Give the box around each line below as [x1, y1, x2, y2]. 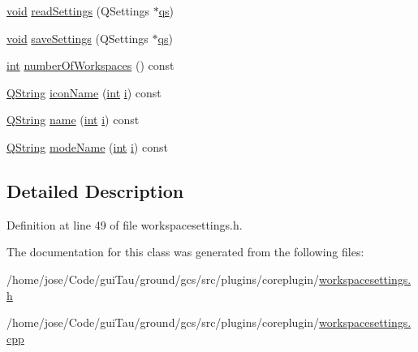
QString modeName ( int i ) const [6, 138, 168, 155]
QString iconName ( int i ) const [6, 84, 162, 101]
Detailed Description [6, 178, 184, 203]
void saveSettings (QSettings [6, 29, 149, 46]
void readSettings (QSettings [6, 2, 150, 19]
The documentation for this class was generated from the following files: [6, 243, 364, 260]
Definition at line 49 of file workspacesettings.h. [6, 216, 243, 233]
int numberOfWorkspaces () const [6, 57, 175, 74]
